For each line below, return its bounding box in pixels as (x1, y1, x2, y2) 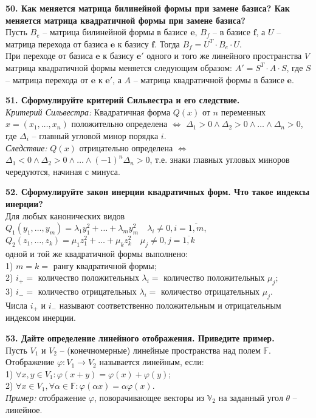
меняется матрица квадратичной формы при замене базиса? (5, 13, 246, 26)
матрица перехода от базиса (5, 37, 108, 50)
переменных (221, 105, 266, 118)
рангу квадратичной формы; (53, 259, 157, 272)
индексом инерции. (5, 311, 76, 324)
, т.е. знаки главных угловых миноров (149, 153, 290, 166)
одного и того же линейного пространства (146, 49, 302, 62)
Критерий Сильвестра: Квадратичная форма (5, 105, 171, 118)
